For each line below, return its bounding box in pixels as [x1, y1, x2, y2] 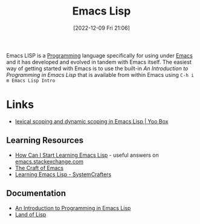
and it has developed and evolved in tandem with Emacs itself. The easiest [6, 58, 192, 65]
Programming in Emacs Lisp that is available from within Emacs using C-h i [6, 71, 195, 78]
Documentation [6, 188, 66, 199]
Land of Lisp [15, 211, 47, 218]
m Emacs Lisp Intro [6, 77, 56, 84]
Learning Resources [6, 135, 83, 146]
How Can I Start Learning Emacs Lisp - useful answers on [15, 151, 159, 159]
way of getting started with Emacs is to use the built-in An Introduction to [6, 65, 189, 72]
